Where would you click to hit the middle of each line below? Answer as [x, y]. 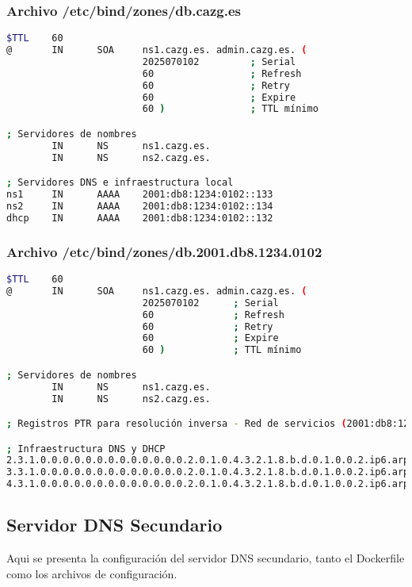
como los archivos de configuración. [92, 573]
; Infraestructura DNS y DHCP [86, 449]
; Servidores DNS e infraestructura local [120, 183]
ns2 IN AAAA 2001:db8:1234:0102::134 [140, 207]
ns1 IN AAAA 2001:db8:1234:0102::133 [140, 195]
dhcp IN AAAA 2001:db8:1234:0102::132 [140, 218]
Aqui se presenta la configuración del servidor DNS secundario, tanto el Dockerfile [206, 558]
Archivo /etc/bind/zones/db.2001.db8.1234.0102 [164, 251]
